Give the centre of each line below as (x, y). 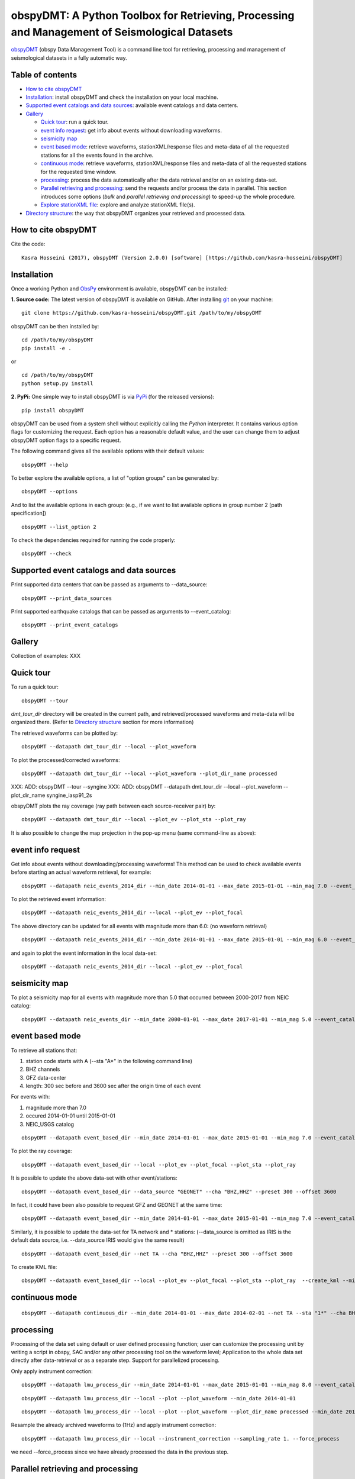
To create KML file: (34, 1267)
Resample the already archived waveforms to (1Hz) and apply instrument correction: (114, 1425)
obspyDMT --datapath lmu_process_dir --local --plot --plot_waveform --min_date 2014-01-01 (159, 1398)
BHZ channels (43, 1069)
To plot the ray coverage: (41, 1151)
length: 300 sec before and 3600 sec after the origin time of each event (113, 1086)
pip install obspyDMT (53, 410)
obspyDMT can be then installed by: (55, 326)
